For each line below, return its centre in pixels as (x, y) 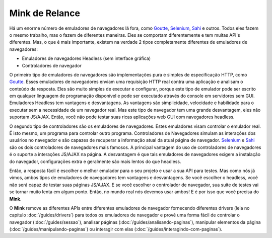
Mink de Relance (45, 13)
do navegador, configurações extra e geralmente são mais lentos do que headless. (95, 162)
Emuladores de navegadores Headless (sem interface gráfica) (86, 58)
